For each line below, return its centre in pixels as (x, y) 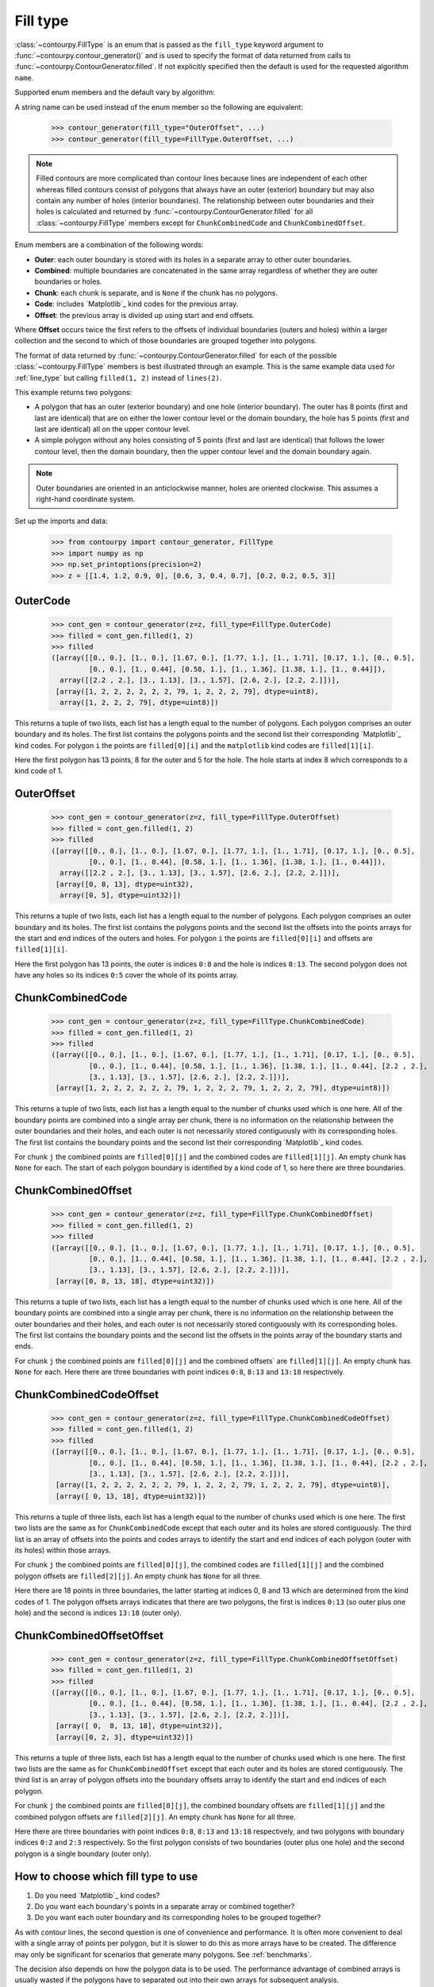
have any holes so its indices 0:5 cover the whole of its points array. (127, 975)
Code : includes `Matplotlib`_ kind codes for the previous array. (136, 304)
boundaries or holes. (68, 281)
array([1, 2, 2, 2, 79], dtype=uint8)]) (139, 702)
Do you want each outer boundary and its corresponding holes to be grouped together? (178, 1917)
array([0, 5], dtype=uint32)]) (121, 895)
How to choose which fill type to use (106, 1876)
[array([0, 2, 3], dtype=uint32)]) (125, 1737)
